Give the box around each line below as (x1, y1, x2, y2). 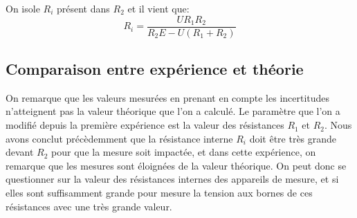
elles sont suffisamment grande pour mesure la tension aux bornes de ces (6, 185, 313, 200)
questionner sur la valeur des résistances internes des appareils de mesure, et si (6, 172, 339, 186)
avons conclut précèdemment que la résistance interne (6, 131, 233, 145)
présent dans (57, 1, 110, 15)
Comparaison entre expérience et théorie (6, 58, 304, 80)
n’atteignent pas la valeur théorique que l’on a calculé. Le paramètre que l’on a (6, 104, 340, 118)
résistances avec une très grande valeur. (6, 199, 172, 213)
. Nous (324, 118, 352, 132)
